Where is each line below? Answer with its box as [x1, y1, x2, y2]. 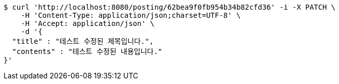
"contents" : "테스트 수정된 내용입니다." [12, 47, 163, 55]
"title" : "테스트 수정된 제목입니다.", [12, 37, 154, 45]
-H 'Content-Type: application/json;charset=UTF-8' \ [20, 11, 241, 19]
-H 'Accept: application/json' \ [20, 19, 155, 27]
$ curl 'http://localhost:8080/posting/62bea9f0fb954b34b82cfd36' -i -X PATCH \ [4, 3, 336, 11]
